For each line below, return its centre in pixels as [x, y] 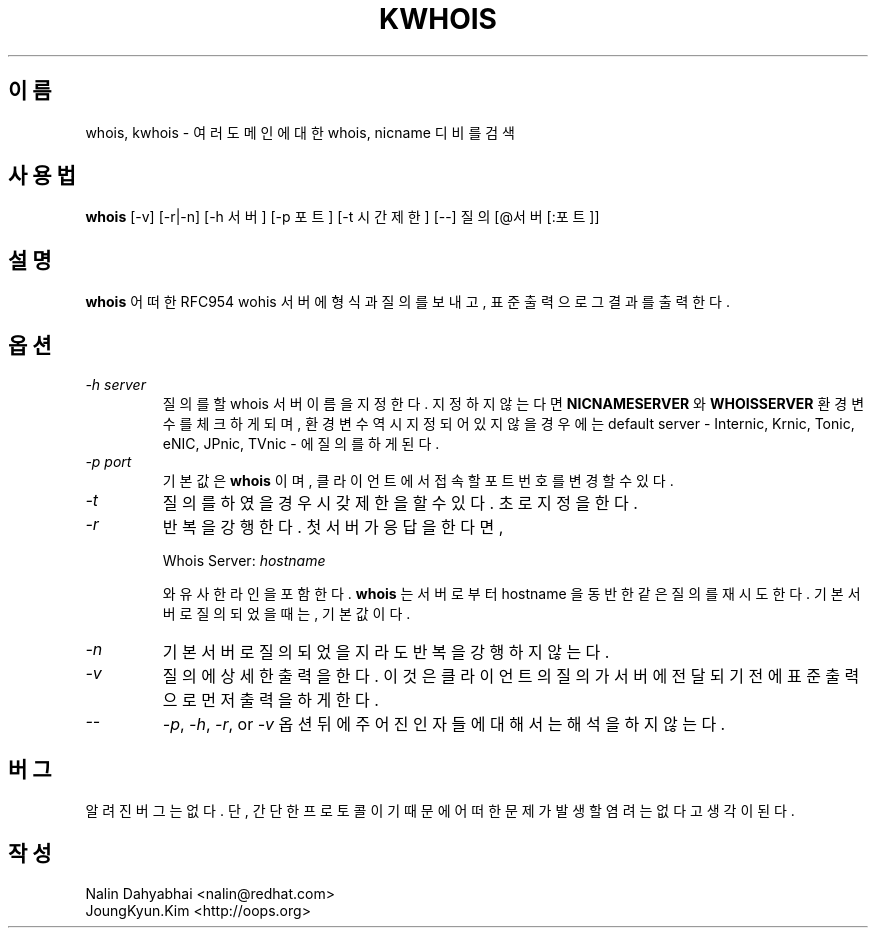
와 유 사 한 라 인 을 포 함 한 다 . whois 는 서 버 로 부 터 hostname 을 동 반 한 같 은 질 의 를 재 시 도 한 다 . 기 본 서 [511, 594]
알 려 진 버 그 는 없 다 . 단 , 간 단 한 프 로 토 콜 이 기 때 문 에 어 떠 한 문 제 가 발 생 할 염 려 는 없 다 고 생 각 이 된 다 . [440, 810]
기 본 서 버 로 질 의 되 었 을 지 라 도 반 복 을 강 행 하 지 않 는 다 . [386, 652]
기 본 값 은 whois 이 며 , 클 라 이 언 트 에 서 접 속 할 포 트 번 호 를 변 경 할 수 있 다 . [418, 481]
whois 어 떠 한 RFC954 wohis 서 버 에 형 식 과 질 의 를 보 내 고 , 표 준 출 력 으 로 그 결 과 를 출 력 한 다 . [407, 302]
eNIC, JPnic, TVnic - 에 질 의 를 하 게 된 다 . [301, 444]
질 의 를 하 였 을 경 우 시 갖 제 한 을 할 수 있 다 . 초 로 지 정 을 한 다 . [400, 503]
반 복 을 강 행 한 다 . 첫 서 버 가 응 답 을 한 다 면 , [333, 527]
